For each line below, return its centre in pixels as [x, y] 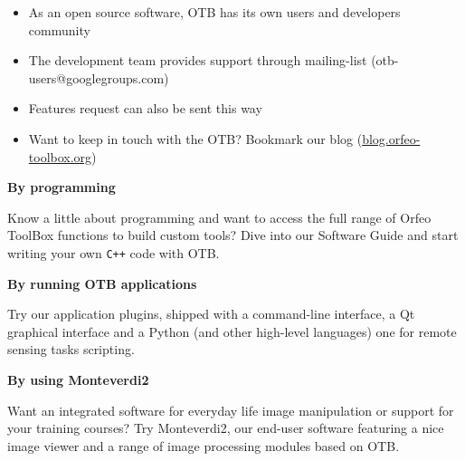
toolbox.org [60, 156]
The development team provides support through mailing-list [198, 60]
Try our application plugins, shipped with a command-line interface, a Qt [211, 314]
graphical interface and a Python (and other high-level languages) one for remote [232, 331]
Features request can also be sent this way [145, 108]
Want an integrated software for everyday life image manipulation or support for [231, 410]
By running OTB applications [102, 283]
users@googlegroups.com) [99, 77]
